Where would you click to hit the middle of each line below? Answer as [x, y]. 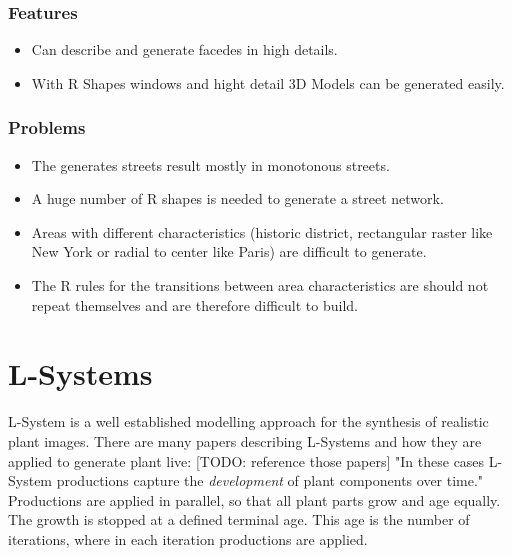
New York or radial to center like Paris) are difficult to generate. [229, 251]
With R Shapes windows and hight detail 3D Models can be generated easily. [268, 82]
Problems [47, 127]
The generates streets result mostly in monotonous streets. [210, 164]
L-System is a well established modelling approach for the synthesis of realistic [248, 421]
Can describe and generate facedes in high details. [184, 49]
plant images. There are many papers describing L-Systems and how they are [245, 440]
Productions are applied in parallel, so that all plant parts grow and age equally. [254, 499]
